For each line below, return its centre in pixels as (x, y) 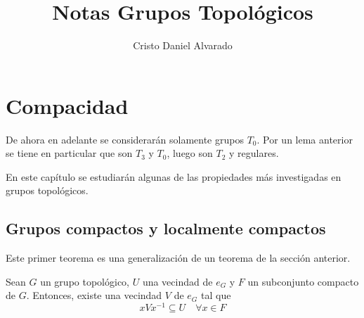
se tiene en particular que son (69, 153)
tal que (216, 295)
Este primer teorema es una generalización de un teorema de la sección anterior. (178, 258)
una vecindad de (177, 281)
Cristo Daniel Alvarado (183, 45)
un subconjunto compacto (303, 281)
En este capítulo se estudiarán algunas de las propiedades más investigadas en (174, 176)
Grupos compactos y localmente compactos (166, 228)
